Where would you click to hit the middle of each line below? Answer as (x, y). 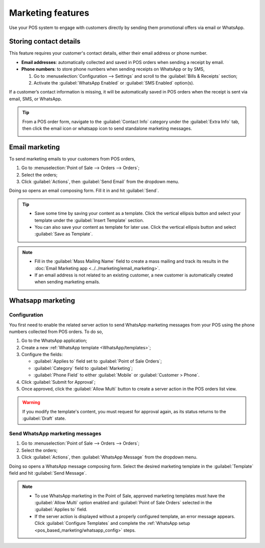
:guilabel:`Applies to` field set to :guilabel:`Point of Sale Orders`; (98, 361)
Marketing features (49, 13)
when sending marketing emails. (67, 282)
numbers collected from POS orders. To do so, (56, 332)
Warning (31, 402)
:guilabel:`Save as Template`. (64, 234)
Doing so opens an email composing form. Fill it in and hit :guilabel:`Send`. (84, 191)
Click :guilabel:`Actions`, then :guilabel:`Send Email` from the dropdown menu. (100, 182)
